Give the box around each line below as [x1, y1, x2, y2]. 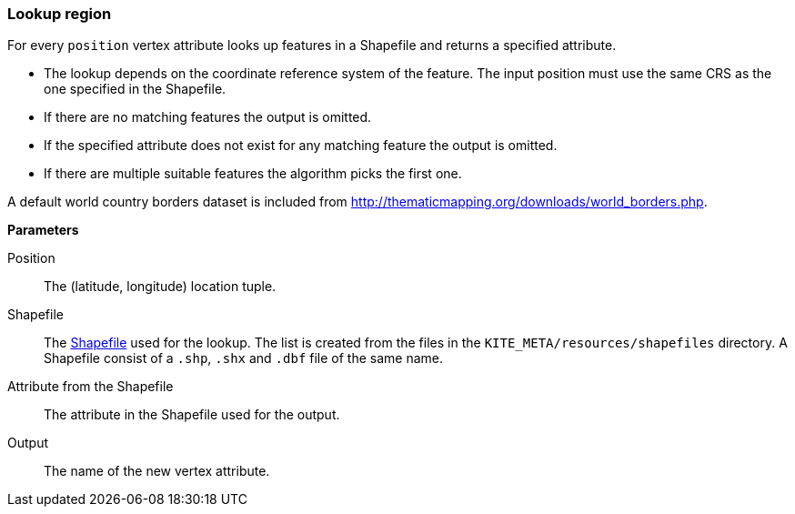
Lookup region [7, 5, 112, 23]
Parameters [7, 222, 79, 238]
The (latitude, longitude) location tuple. [44, 278, 277, 295]
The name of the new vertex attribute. [44, 463, 270, 479]
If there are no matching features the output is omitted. [44, 109, 372, 126]
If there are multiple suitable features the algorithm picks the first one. [44, 166, 462, 182]
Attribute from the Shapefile [7, 378, 174, 395]
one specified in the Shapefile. [44, 81, 226, 97]
